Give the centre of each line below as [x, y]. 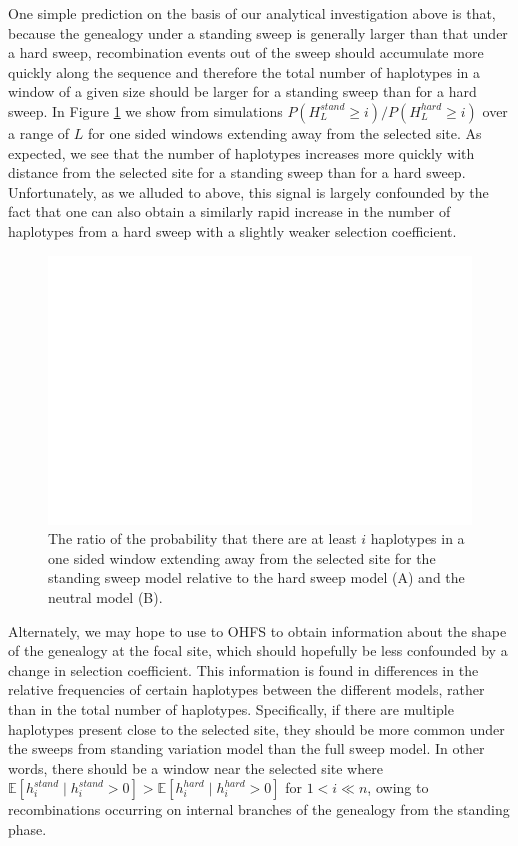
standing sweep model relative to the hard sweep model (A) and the [256, 577]
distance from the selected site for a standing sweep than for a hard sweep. [237, 172]
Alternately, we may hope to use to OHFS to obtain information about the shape [257, 630]
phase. [27, 828]
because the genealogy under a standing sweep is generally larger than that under [258, 32]
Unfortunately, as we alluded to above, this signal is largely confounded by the [248, 191]
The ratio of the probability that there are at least [202, 538]
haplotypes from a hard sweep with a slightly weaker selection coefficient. [232, 230]
